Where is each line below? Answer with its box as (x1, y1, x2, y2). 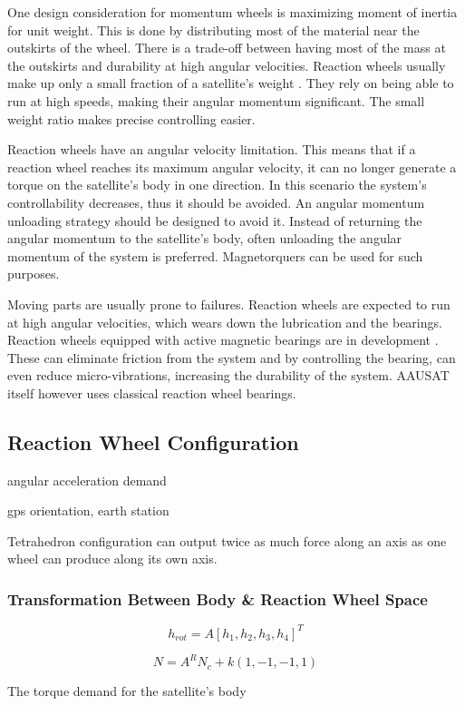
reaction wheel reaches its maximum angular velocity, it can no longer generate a (7, 157, 457, 176)
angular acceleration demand (7, 470, 167, 489)
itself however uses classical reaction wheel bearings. (7, 383, 296, 402)
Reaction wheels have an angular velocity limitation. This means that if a (7, 140, 416, 159)
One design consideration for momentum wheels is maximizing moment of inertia (7, 3, 458, 21)
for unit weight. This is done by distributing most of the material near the (7, 20, 420, 39)
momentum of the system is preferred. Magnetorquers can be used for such (7, 246, 423, 265)
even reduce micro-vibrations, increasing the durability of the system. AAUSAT (7, 366, 450, 385)
